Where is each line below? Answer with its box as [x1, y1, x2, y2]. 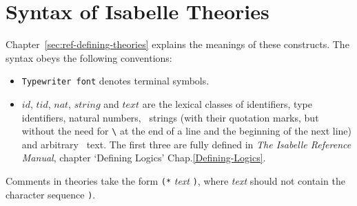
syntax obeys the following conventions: [6, 50, 172, 65]
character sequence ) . [6, 187, 96, 201]
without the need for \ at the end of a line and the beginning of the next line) [21, 124, 351, 138]
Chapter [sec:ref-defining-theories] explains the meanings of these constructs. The [6, 37, 349, 51]
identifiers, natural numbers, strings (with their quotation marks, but [21, 110, 319, 124]
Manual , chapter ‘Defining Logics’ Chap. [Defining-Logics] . [21, 150, 266, 165]
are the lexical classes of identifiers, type [142, 96, 312, 111]
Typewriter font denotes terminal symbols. [21, 73, 210, 88]
